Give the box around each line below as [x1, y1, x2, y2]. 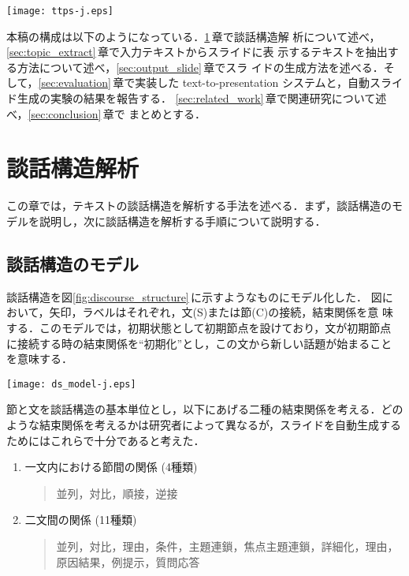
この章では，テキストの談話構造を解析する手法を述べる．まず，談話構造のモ [6, 197, 403, 214]
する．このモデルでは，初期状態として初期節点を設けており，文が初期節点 [6, 319, 392, 335]
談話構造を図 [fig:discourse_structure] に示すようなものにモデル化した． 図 [6, 288, 382, 305]
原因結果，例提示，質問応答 [56, 553, 200, 570]
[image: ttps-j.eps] [6, 6, 114, 17]
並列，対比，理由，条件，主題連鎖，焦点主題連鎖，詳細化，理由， [56, 537, 399, 554]
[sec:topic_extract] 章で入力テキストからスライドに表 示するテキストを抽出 [6, 43, 388, 60]
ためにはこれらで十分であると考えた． [6, 432, 205, 448]
